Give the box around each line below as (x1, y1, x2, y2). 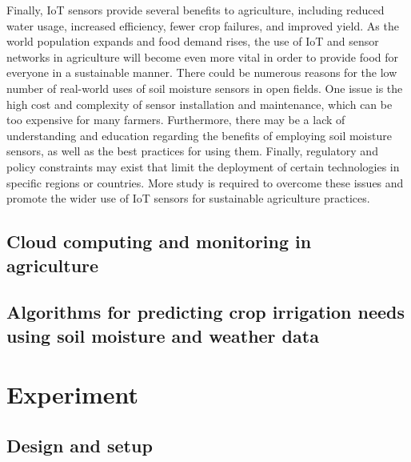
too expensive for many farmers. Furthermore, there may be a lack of (6, 111, 345, 128)
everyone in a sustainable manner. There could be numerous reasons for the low (6, 64, 397, 81)
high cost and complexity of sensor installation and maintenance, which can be (6, 95, 393, 112)
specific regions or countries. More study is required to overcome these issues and (6, 174, 404, 191)
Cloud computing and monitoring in (6, 229, 312, 254)
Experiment (6, 378, 139, 411)
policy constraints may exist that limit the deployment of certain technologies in (6, 158, 400, 175)
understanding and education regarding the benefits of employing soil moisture (6, 127, 392, 143)
